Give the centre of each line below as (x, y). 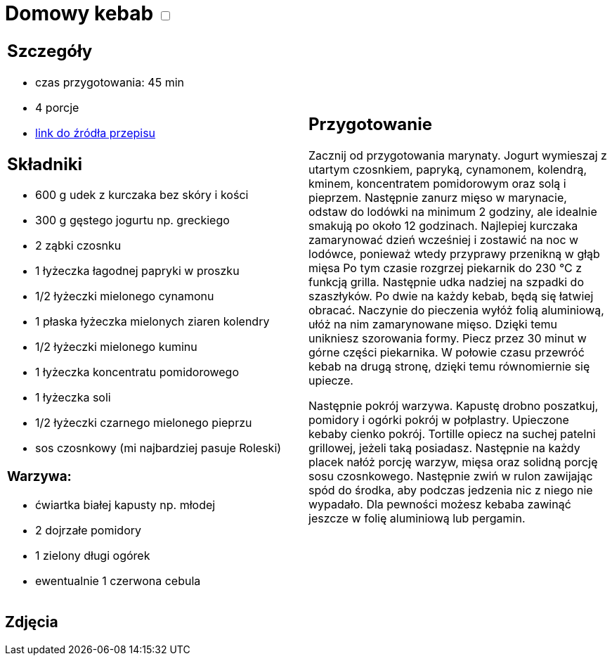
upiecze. (331, 381)
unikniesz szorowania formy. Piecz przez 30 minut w (448, 339)
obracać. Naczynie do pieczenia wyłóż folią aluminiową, (456, 310)
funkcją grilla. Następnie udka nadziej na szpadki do (446, 282)
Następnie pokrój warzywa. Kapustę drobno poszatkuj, (454, 406)
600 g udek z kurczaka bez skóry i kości (142, 195)
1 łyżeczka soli (73, 398)
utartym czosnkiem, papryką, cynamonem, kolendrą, (448, 170)
